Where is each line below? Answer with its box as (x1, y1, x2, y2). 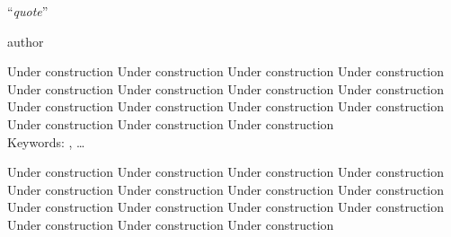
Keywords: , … (7, 132, 85, 151)
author (7, 31, 44, 50)
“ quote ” (7, 2, 49, 20)
